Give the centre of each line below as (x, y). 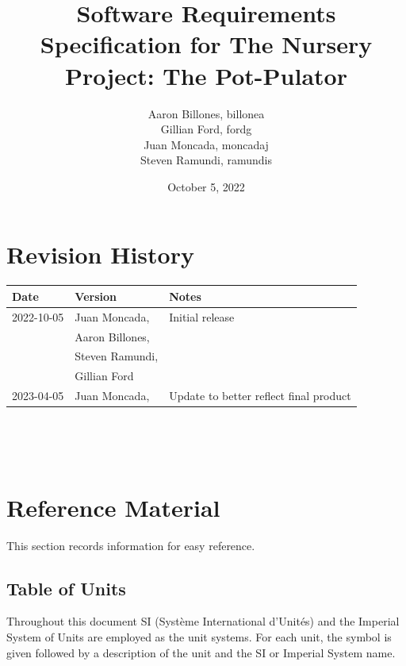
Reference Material (113, 507)
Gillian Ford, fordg (206, 129)
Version (96, 296)
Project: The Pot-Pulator (206, 75)
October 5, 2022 (206, 186)
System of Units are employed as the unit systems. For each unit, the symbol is (199, 636)
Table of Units (66, 588)
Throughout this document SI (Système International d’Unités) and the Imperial (203, 621)
